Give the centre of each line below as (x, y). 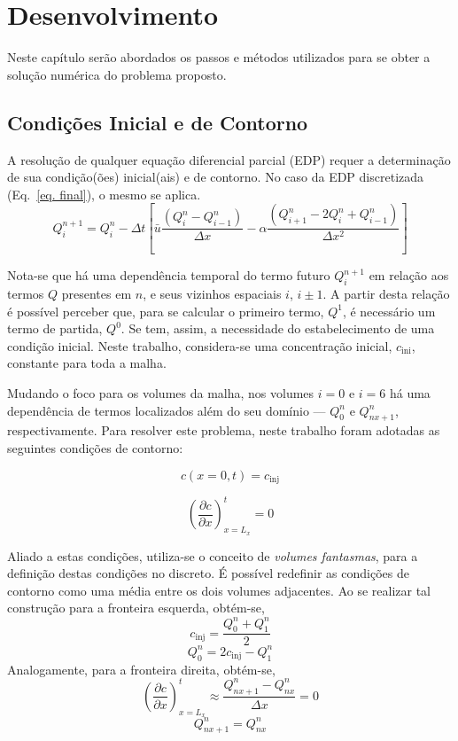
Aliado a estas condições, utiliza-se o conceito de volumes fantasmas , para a (213, 555)
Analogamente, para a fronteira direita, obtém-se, (141, 669)
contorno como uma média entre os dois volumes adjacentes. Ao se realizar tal (219, 590)
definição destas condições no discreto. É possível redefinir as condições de (208, 573)
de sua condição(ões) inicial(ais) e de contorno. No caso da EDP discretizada (216, 177)
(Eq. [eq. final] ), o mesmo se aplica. (104, 194)
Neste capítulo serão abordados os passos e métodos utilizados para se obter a (219, 57)
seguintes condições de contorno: (95, 447)
